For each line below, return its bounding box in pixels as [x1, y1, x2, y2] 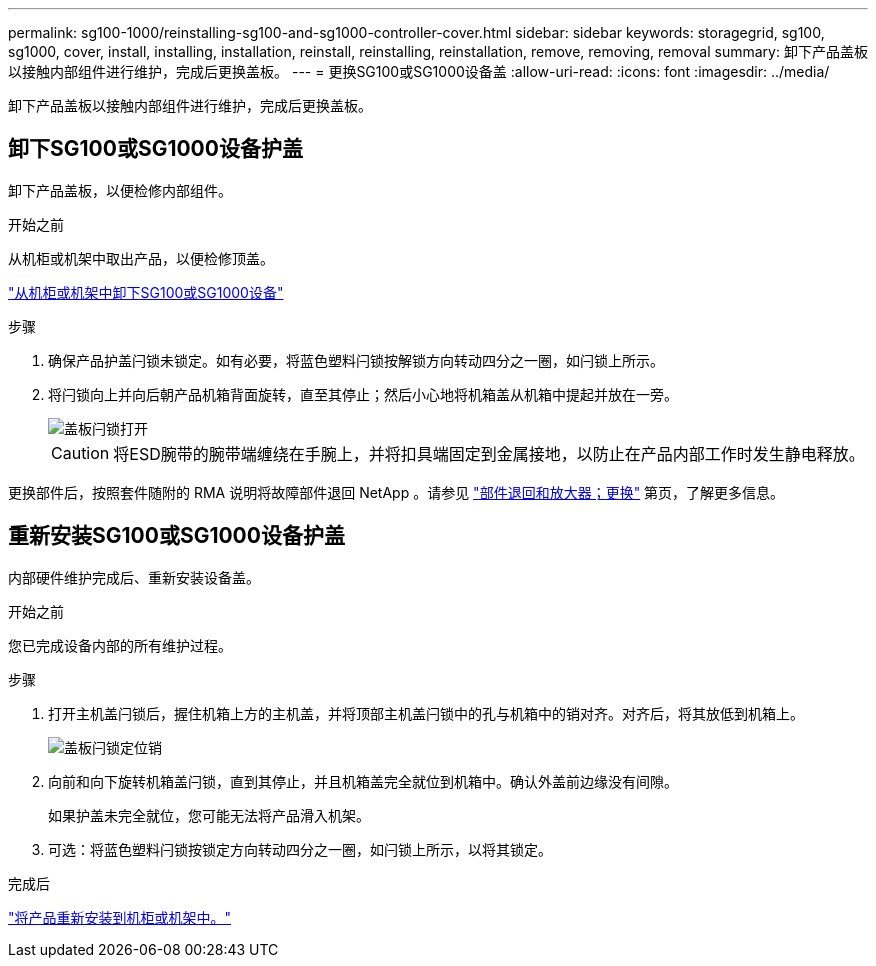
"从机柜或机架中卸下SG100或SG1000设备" [8, 283, 284, 301]
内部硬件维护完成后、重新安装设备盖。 [8, 568, 260, 586]
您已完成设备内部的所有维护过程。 [8, 636, 232, 654]
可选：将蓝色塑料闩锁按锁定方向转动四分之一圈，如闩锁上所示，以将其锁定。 [48, 840, 552, 858]
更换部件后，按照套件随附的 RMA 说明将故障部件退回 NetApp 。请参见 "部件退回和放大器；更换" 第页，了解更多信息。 [8, 483, 785, 501]
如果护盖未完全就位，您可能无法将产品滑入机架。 [48, 806, 370, 824]
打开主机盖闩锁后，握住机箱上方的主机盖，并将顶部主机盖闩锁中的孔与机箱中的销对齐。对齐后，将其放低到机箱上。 [48, 704, 804, 722]
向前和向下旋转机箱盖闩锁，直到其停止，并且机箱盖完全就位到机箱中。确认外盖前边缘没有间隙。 [48, 772, 678, 790]
